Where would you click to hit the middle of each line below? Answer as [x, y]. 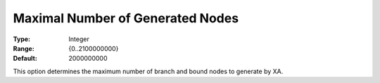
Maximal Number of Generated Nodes [126, 18]
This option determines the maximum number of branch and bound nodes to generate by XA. [148, 71]
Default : [25, 59]
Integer [79, 39]
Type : [22, 39]
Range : [24, 48]
